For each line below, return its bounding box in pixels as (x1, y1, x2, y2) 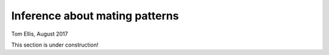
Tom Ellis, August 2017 (11, 30, 68, 37)
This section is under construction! (11, 41, 99, 48)
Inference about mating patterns (11, 9, 179, 22)
